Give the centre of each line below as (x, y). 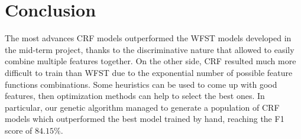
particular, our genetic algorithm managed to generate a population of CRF (142, 107)
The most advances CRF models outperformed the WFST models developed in (148, 38)
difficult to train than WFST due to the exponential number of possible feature (149, 72)
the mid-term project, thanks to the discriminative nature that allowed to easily (150, 49)
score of (19, 130)
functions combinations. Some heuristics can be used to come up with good (141, 84)
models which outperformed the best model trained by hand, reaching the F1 (145, 119)
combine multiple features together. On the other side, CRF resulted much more (150, 61)
